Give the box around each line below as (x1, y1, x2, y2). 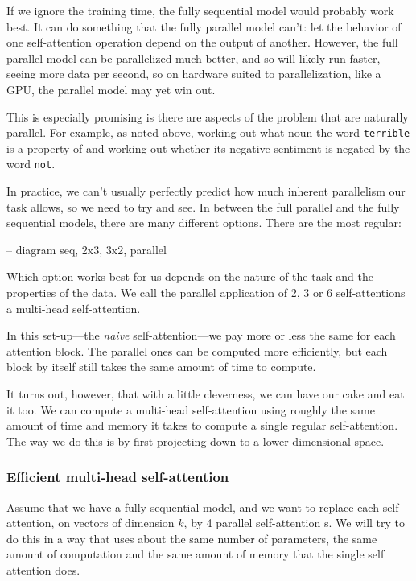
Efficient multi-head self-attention (6, 467, 229, 487)
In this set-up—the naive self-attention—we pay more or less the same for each (6, 327, 396, 344)
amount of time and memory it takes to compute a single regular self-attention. (6, 417, 398, 434)
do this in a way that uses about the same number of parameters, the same (6, 529, 377, 546)
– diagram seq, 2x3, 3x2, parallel (6, 241, 167, 258)
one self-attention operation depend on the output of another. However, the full (6, 34, 398, 51)
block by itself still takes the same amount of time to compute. (6, 358, 316, 375)
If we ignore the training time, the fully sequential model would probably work (6, 2, 394, 19)
